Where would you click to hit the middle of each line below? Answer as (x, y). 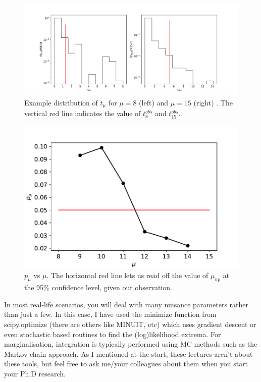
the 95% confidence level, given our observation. (98, 287)
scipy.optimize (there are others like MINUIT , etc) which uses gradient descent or (130, 324)
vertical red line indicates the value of (83, 113)
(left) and (154, 102)
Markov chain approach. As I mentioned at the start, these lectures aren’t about (128, 353)
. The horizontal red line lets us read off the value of (127, 275)
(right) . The (213, 102)
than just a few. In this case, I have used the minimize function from (110, 314)
